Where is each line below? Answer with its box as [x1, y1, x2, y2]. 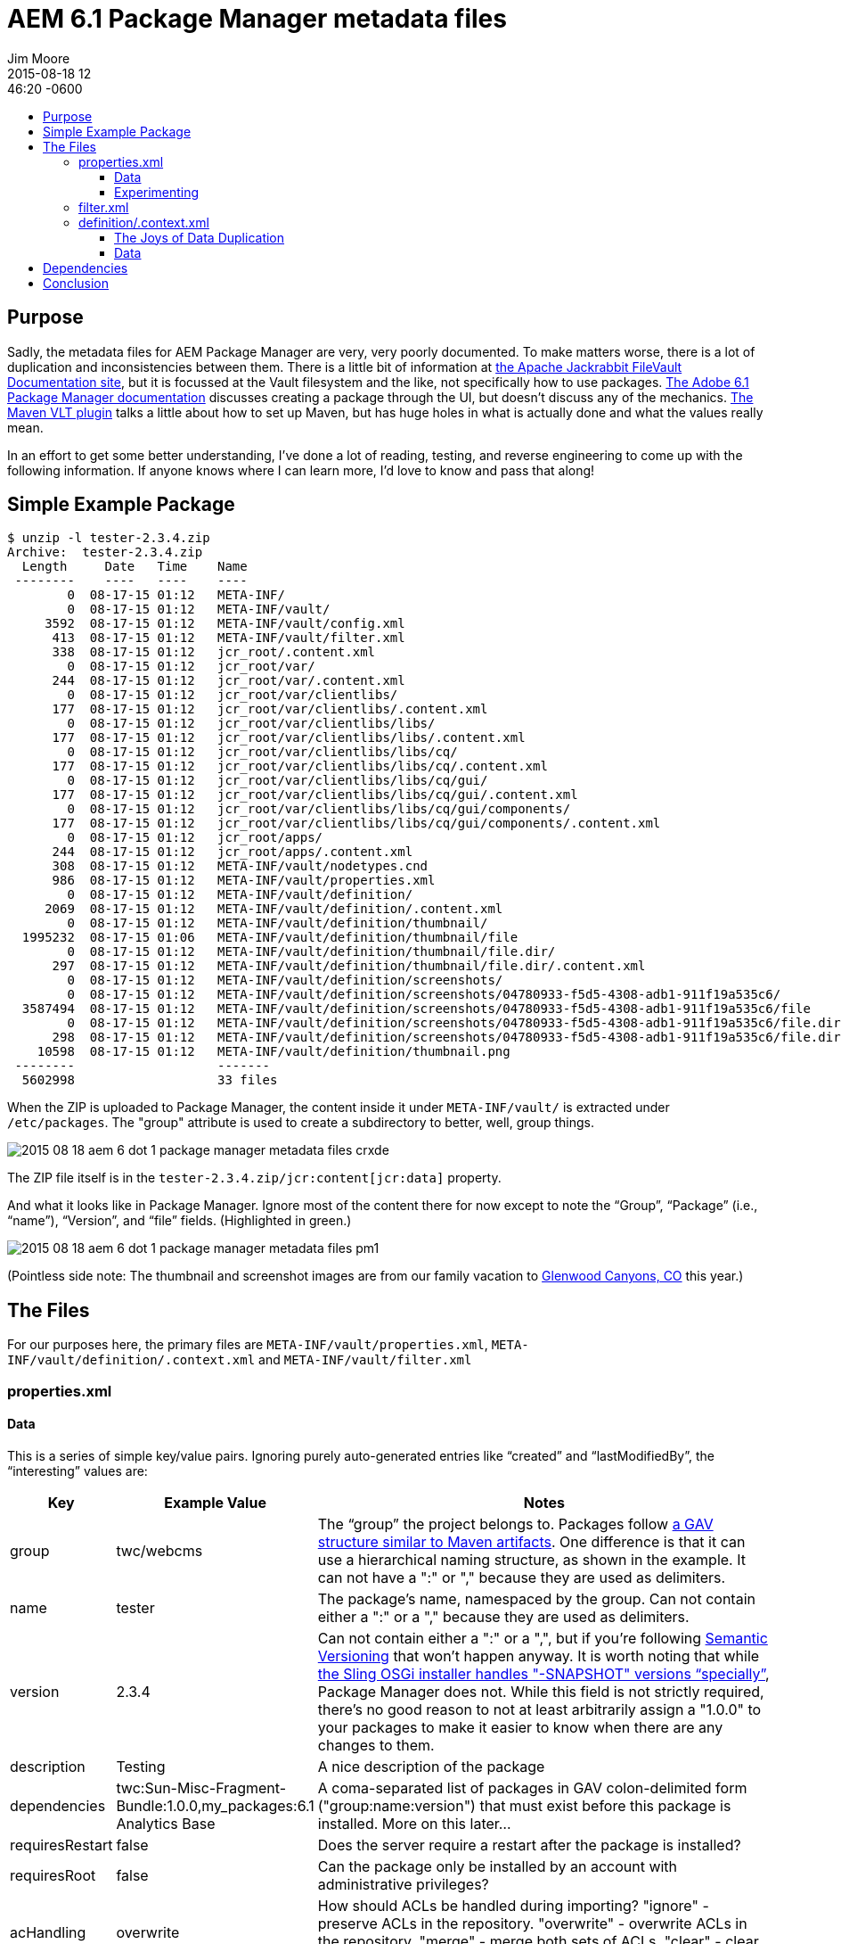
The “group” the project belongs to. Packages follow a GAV [317, 1514, 714, 1533]
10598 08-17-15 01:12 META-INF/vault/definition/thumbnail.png [37, 1044, 510, 1059]
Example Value [164, 1493, 266, 1512]
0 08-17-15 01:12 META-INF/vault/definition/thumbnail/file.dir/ [67, 944, 556, 960]
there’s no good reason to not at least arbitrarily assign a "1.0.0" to [317, 1700, 762, 1718]
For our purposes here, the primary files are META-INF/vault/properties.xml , [7, 1337, 488, 1353]
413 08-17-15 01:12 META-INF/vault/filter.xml [52, 630, 405, 646]
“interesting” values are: [7, 1462, 148, 1479]
